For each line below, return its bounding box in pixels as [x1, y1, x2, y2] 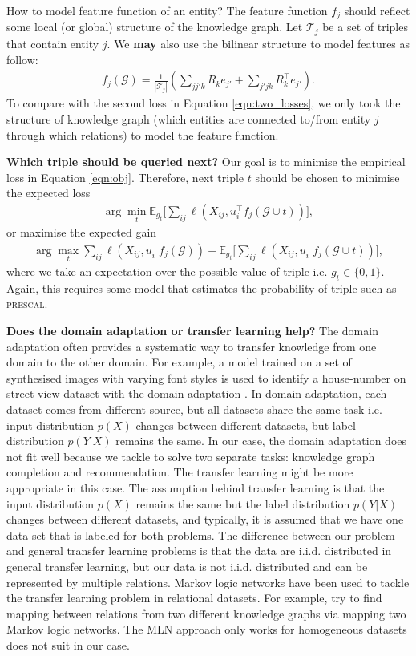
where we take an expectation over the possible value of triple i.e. [6, 263, 328, 280]
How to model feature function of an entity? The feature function [6, 2, 328, 18]
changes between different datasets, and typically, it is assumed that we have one [6, 511, 404, 528]
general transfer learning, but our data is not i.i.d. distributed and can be [6, 557, 368, 574]
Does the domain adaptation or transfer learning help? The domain [6, 322, 378, 339]
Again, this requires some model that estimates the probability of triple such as [6, 279, 397, 296]
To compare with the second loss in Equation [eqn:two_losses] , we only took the [6, 95, 401, 111]
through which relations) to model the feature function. [6, 126, 279, 143]
